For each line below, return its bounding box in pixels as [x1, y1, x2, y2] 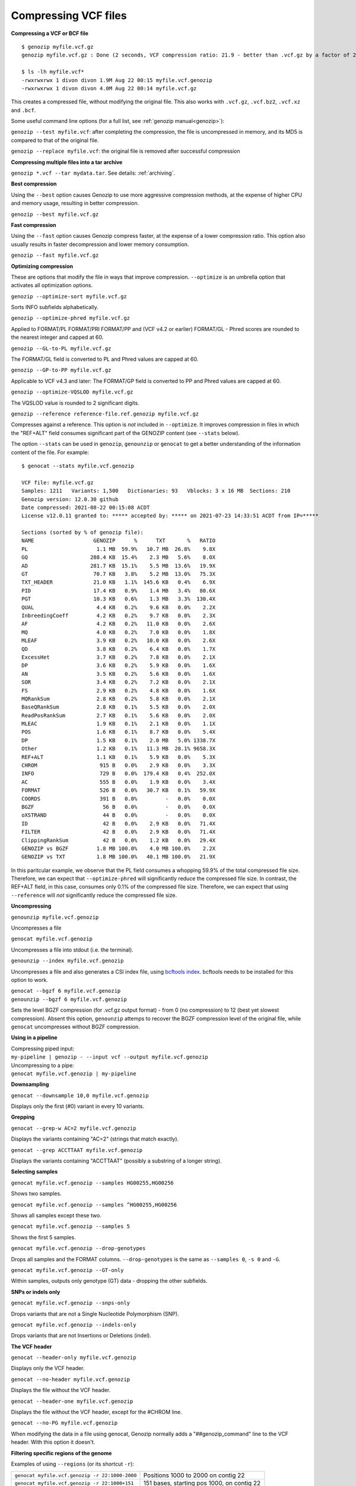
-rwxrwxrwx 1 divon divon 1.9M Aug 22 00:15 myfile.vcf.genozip [21, 77, 213, 83]
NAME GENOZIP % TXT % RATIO [21, 537, 216, 544]
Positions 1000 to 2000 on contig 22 [143, 1471, 245, 1479]
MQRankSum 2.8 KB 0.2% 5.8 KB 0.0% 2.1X [21, 695, 216, 702]
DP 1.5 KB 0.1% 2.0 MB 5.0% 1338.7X [21, 737, 216, 744]
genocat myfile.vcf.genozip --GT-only [11, 1267, 124, 1273]
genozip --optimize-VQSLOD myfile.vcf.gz [11, 389, 133, 395]
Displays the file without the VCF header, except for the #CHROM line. [11, 1409, 182, 1416]
